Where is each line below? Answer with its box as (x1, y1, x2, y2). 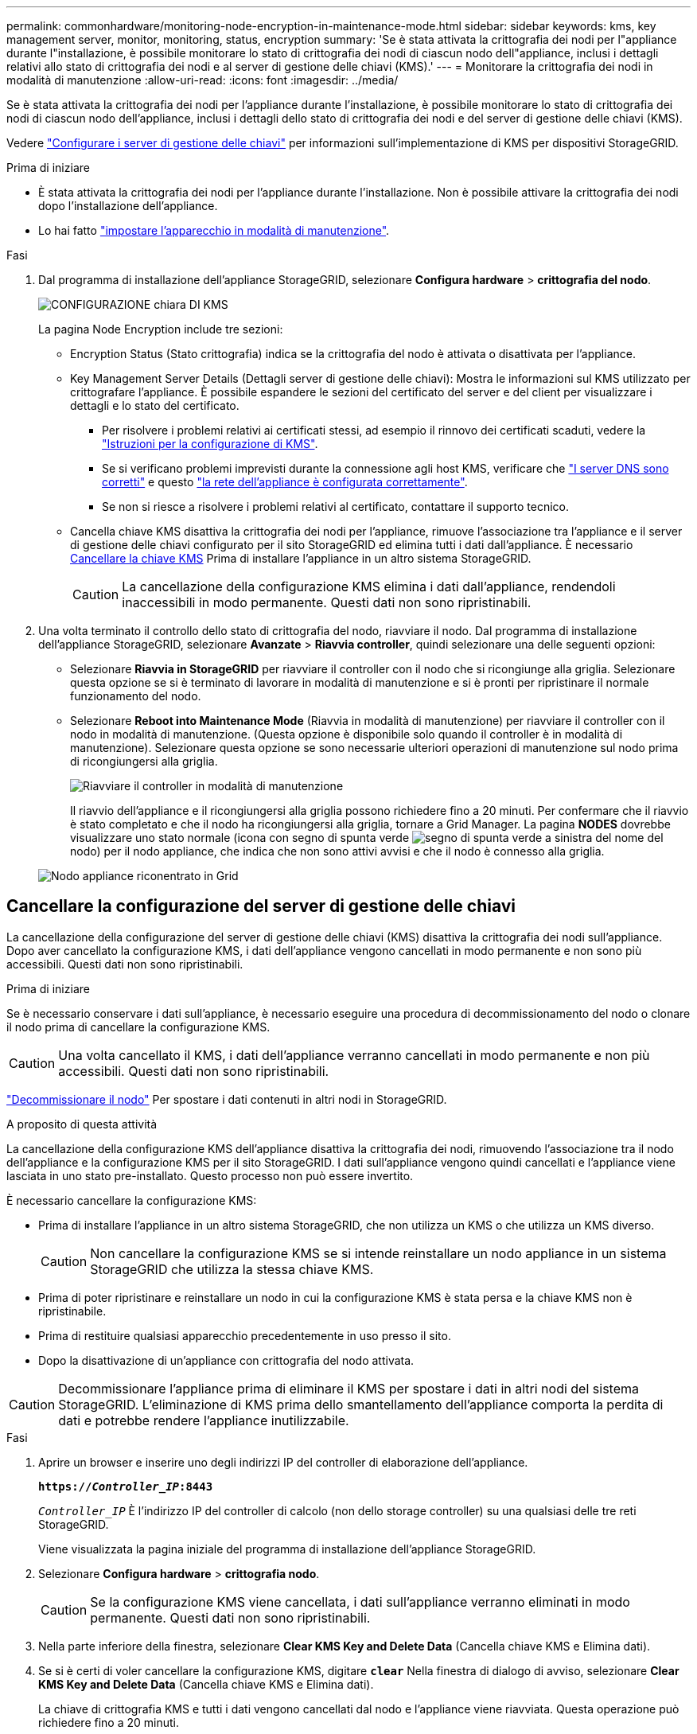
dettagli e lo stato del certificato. (70, 399, 239, 412)
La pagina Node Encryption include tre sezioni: (38, 322, 283, 336)
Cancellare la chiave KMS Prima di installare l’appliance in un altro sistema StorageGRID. (70, 551, 532, 565)
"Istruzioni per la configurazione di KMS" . (102, 437, 318, 450)
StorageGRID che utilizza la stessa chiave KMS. (90, 1261, 374, 1277)
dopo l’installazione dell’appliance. (38, 199, 218, 212)
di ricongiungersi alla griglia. (70, 754, 218, 768)
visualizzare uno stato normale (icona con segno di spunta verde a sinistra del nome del (70, 831, 664, 844)
